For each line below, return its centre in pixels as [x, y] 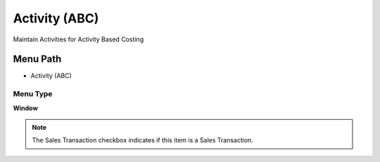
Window [26, 108]
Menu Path [37, 59]
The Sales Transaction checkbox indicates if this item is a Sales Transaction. [142, 140]
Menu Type [33, 94]
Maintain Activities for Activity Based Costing [78, 39]
